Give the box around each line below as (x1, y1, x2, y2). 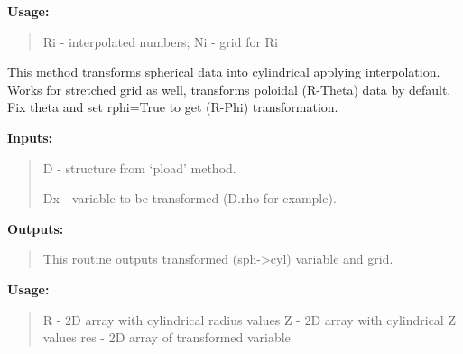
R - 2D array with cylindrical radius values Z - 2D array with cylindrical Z (42, 310, 456, 329)
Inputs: (7, 127, 53, 146)
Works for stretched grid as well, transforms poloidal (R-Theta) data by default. (7, 79, 451, 98)
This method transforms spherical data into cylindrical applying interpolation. (7, 62, 440, 81)
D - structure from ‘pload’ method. (42, 158, 236, 177)
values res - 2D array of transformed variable (42, 328, 291, 347)
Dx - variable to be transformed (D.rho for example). (42, 189, 337, 208)
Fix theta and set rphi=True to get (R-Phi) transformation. (7, 98, 338, 116)
